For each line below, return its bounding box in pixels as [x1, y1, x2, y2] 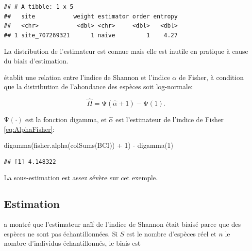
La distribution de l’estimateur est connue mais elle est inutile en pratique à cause [4, 46, 248, 56]
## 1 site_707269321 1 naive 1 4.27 [4, 31, 178, 39]
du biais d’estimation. [4, 55, 68, 65]
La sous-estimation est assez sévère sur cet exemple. [4, 173, 158, 183]
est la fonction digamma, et [25, 114, 107, 124]
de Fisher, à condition [179, 72, 244, 82]
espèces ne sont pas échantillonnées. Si [4, 228, 118, 238]
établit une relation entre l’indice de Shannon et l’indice [4, 72, 170, 82]
